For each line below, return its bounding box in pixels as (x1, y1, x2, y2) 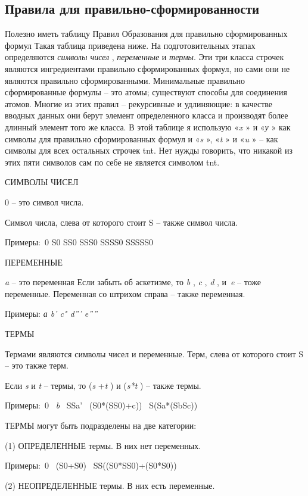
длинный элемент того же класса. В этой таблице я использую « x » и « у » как (5, 120, 291, 133)
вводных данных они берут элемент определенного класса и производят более (5, 109, 288, 121)
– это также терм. (5, 359, 69, 372)
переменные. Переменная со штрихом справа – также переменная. (5, 287, 245, 300)
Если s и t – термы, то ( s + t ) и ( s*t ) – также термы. (5, 379, 201, 391)
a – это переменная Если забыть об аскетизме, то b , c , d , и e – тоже (5, 276, 262, 288)
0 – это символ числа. (5, 195, 84, 208)
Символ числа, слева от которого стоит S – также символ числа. (5, 216, 238, 228)
